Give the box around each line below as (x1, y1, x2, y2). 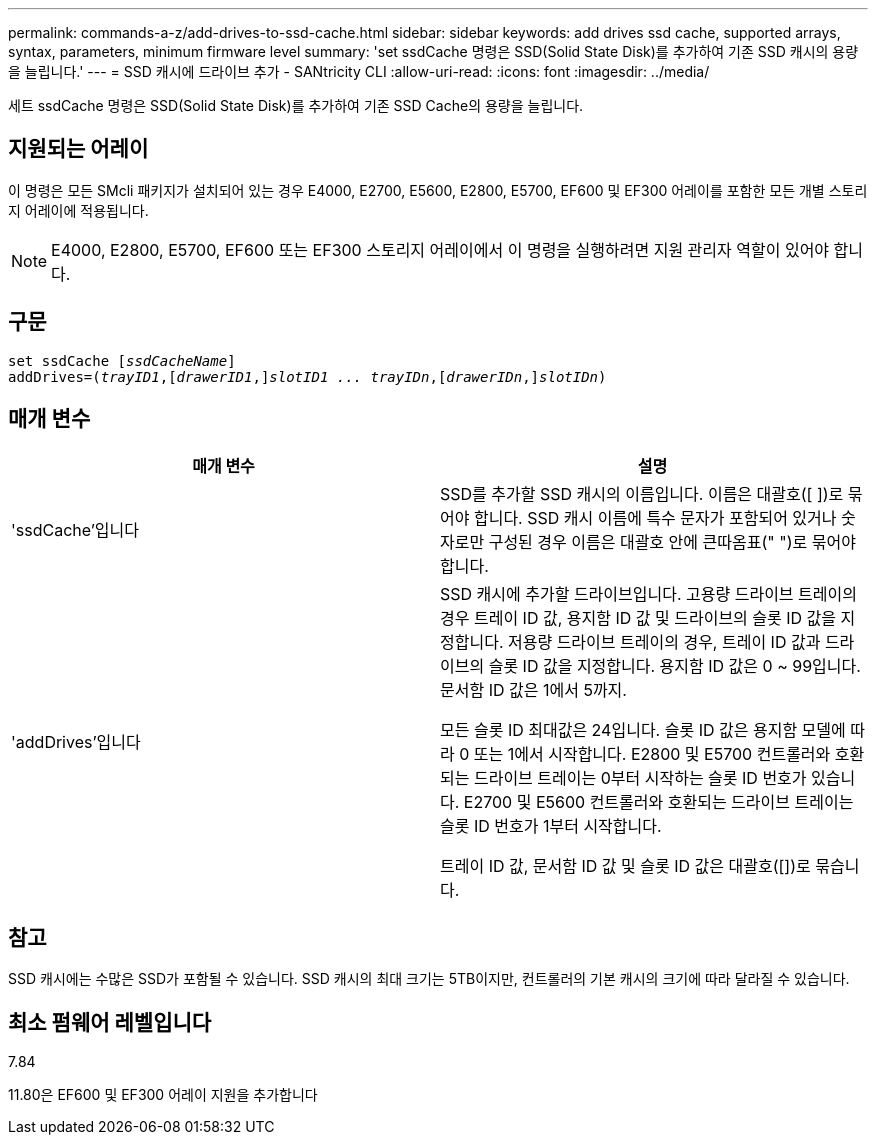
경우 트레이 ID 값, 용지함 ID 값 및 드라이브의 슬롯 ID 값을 (440, 607, 837, 628)
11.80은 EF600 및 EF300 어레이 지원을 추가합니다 (8, 1086, 318, 1104)
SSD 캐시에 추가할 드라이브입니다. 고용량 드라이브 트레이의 (440, 583, 857, 604)
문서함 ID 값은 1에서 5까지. (440, 679, 627, 700)
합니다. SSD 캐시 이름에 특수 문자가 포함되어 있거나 (473, 507, 837, 528)
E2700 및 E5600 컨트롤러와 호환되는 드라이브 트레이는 (463, 791, 854, 812)
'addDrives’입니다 (11, 731, 141, 752)
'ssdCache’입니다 (11, 519, 140, 540)
